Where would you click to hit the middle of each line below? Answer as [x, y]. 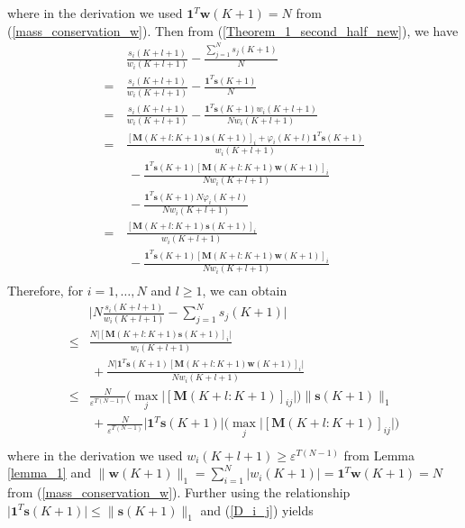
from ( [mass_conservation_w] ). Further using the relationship [179, 492]
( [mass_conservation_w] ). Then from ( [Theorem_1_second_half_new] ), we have [233, 30]
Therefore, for [46, 291]
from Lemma [379, 455]
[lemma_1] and [49, 473]
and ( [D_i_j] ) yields [257, 510]
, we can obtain [245, 291]
